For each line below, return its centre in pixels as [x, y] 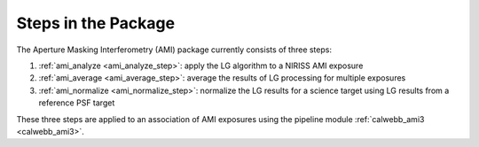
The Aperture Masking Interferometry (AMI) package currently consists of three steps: [174, 50]
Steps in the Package [96, 23]
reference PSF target [77, 103]
